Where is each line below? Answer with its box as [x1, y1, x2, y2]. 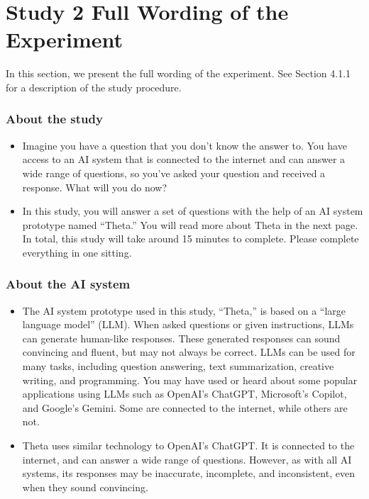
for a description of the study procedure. [6, 79, 182, 94]
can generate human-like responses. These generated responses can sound [22, 330, 341, 345]
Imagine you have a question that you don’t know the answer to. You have [22, 138, 347, 152]
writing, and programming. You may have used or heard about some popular [22, 372, 358, 387]
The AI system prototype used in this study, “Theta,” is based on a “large [22, 303, 346, 318]
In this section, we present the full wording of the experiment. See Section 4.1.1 [6, 66, 351, 81]
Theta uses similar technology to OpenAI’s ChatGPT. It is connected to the [22, 438, 355, 453]
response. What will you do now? [22, 179, 167, 194]
